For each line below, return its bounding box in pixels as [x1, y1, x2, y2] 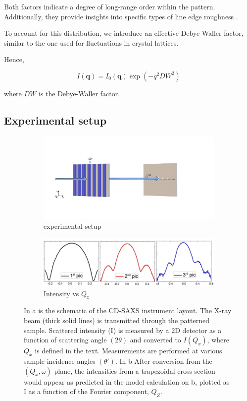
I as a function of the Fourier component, [24, 386, 149, 397]
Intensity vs [44, 288, 79, 298]
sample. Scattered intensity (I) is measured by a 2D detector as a [24, 325, 222, 335]
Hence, [4, 54, 24, 65]
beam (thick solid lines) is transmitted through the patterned [24, 315, 209, 325]
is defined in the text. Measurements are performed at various [35, 345, 222, 356]
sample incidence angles [24, 355, 96, 366]
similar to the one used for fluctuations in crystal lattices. [4, 37, 179, 48]
